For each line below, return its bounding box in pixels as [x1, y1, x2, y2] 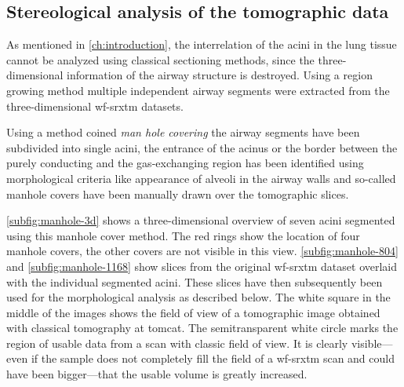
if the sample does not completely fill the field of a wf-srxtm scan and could [31, 350, 395, 367]
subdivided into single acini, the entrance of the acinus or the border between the [6, 139, 398, 155]
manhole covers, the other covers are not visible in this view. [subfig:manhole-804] [6, 243, 399, 259]
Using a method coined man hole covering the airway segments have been [6, 124, 360, 141]
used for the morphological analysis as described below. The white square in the [6, 289, 391, 305]
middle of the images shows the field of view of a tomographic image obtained [6, 304, 380, 320]
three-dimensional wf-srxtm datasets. [6, 97, 184, 114]
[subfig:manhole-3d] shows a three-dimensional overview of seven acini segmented [6, 212, 395, 228]
